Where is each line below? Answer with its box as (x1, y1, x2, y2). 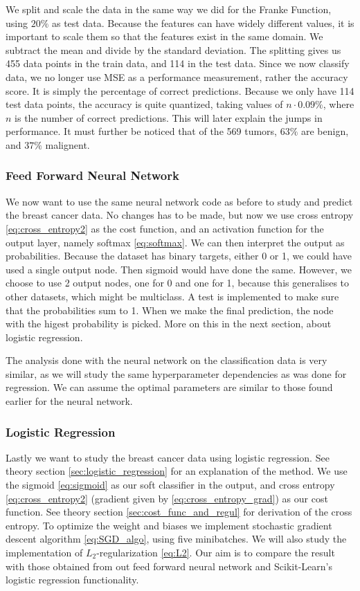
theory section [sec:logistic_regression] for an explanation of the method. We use (6, 464, 348, 478)
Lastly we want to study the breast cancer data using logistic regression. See (6, 450, 330, 464)
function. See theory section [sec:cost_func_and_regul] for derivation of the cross (6, 504, 352, 519)
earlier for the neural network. (6, 394, 133, 408)
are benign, (300, 124, 349, 138)
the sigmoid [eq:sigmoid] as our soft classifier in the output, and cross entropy (6, 478, 335, 492)
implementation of (6, 545, 83, 560)
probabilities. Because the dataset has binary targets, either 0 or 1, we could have (6, 248, 352, 263)
